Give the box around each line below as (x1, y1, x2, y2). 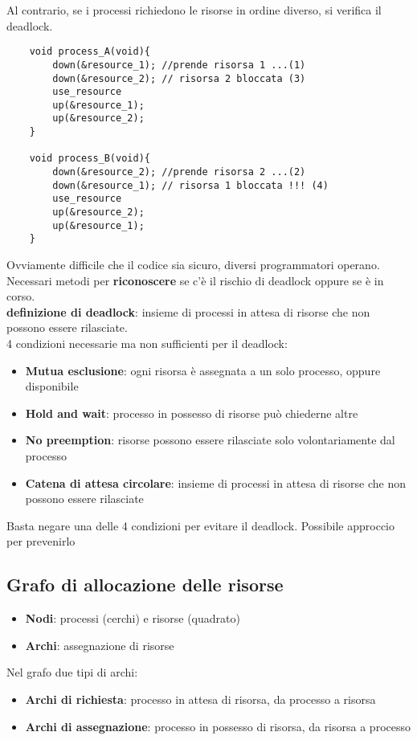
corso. (6, 288, 35, 305)
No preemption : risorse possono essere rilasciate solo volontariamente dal (25, 431, 395, 448)
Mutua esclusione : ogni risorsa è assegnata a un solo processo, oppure (25, 362, 381, 378)
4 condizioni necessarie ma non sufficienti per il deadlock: (6, 335, 288, 351)
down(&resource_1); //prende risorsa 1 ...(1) (52, 59, 306, 71)
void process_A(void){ (29, 46, 150, 58)
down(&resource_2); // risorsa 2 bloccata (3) (52, 72, 306, 84)
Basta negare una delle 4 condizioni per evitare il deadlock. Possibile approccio (6, 517, 395, 534)
